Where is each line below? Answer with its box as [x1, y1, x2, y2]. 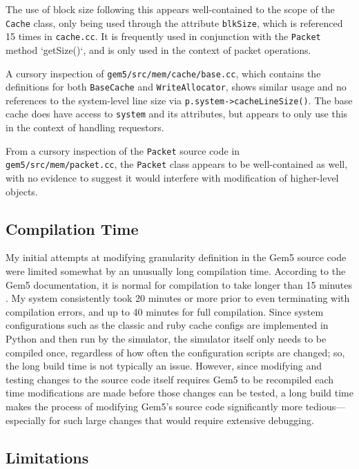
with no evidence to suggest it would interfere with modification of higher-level [6, 171, 339, 185]
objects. [6, 184, 38, 198]
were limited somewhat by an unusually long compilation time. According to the [6, 264, 346, 278]
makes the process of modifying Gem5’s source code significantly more [6, 399, 302, 413]
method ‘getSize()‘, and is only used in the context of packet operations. [6, 42, 311, 57]
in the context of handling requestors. [6, 120, 164, 135]
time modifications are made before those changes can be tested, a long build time [6, 385, 353, 400]
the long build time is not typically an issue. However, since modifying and [6, 358, 322, 373]
